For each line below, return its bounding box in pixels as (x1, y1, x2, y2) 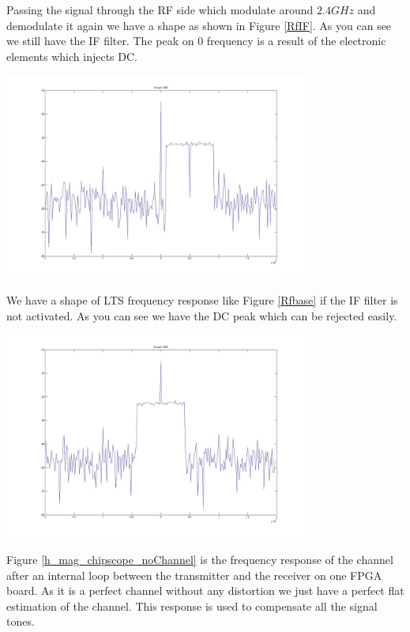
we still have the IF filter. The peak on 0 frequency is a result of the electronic (6, 32, 386, 49)
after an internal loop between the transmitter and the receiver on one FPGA (6, 566, 382, 583)
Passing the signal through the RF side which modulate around (6, 2, 314, 17)
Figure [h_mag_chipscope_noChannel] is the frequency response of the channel (6, 551, 393, 568)
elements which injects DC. (6, 47, 137, 64)
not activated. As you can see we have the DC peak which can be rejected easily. (6, 307, 397, 324)
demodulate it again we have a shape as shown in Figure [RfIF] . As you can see (6, 17, 392, 33)
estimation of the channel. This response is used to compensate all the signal (6, 597, 378, 614)
